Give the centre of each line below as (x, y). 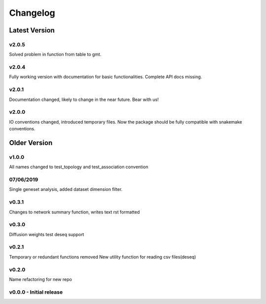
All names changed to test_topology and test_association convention (79, 167)
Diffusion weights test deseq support (47, 234)
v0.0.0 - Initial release (36, 292)
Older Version (31, 143)
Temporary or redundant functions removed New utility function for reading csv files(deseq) (103, 257)
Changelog (32, 13)
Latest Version (32, 30)
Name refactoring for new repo (41, 279)
